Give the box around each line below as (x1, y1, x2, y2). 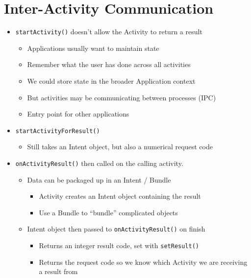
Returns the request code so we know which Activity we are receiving (39, 256, 248, 267)
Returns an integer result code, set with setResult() (39, 240, 199, 251)
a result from (39, 266, 78, 277)
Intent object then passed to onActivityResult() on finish (27, 224, 205, 234)
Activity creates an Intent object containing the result (39, 191, 201, 201)
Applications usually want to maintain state (27, 43, 159, 53)
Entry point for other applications (27, 109, 129, 119)
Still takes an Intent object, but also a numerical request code (27, 141, 213, 152)
